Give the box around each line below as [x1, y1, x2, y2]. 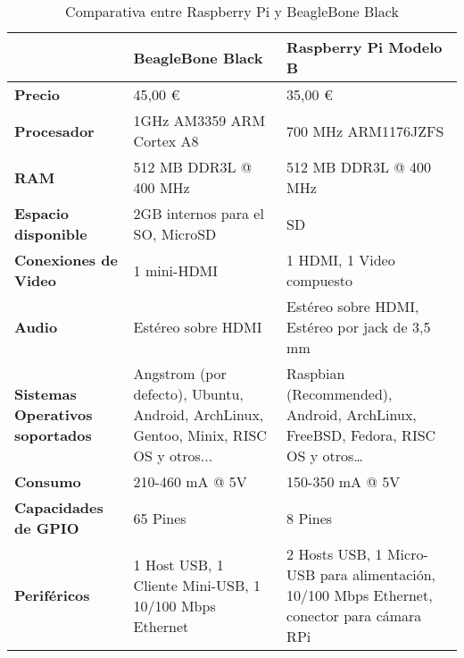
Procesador [14, 120, 95, 141]
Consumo [14, 471, 81, 492]
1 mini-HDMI [133, 259, 219, 281]
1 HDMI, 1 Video [286, 249, 395, 270]
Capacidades [14, 497, 104, 518]
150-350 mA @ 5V [286, 471, 401, 492]
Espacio [14, 203, 70, 224]
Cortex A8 [133, 131, 199, 151]
